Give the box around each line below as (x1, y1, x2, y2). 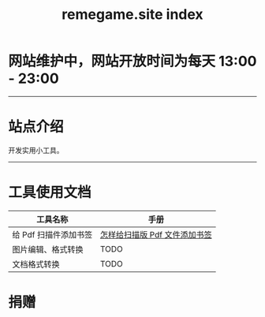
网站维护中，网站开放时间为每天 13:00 (8, 53, 257, 70)
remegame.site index (62, 6, 203, 24)
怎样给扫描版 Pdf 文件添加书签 (99, 229, 212, 240)
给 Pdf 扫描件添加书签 (12, 229, 93, 240)
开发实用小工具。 (8, 145, 64, 155)
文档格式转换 (12, 259, 61, 270)
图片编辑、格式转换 (12, 244, 84, 255)
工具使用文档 (8, 184, 92, 202)
